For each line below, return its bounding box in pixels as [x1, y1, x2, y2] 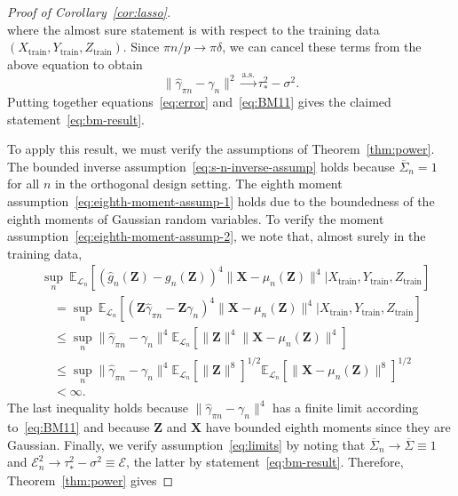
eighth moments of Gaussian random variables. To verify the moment [7, 209, 384, 228]
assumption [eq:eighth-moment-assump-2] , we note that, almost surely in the [7, 227, 426, 245]
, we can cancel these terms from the [222, 37, 422, 56]
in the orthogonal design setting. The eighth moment [54, 174, 343, 193]
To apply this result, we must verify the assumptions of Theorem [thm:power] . [7, 140, 435, 158]
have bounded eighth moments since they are [205, 418, 451, 436]
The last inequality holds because [7, 398, 189, 417]
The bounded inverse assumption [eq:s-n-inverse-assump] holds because [7, 156, 395, 175]
